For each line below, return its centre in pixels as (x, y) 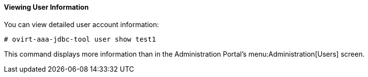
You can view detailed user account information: (81, 24)
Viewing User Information (46, 7)
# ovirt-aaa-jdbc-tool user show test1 (80, 39)
